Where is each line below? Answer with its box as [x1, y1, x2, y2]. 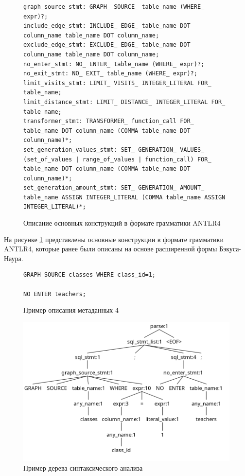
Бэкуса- [219, 244, 242, 254]
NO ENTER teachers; [23, 290, 86, 298]
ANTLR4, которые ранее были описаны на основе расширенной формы [4, 244, 217, 254]
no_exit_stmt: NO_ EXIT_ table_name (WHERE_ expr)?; [23, 70, 197, 77]
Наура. [4, 253, 23, 263]
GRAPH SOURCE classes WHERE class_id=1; [23, 271, 156, 279]
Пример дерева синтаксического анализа [23, 462, 143, 473]
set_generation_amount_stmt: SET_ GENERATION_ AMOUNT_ [23, 184, 205, 192]
